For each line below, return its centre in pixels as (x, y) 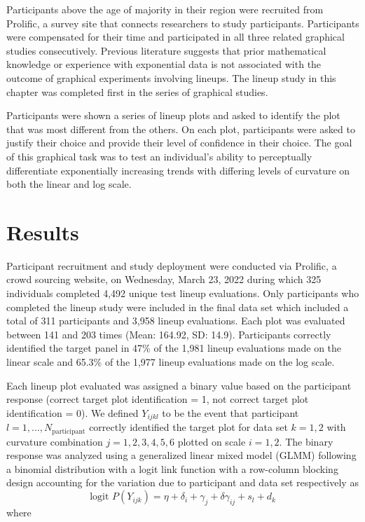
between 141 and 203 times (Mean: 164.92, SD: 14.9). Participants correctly (169, 334)
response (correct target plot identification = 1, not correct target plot (158, 399)
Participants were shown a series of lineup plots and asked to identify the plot (173, 115)
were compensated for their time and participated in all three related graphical (175, 37)
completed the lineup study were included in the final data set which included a (178, 307)
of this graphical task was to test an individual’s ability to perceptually (159, 156)
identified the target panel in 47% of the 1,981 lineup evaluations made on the (174, 348)
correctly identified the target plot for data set (188, 427)
